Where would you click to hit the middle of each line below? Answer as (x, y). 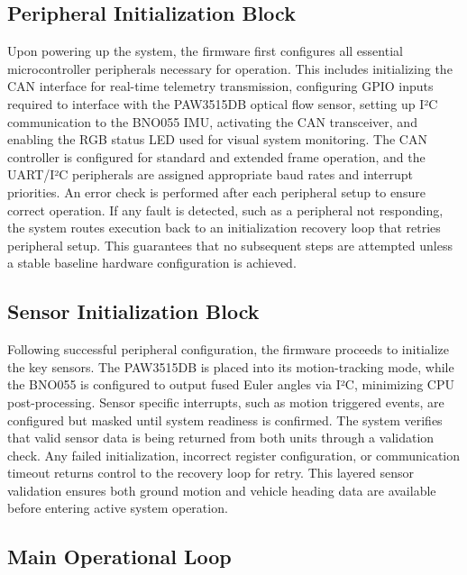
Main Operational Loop (119, 557)
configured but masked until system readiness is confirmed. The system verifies (225, 420)
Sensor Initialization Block (133, 311)
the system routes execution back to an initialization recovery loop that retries (224, 228)
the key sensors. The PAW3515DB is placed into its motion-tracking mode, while (231, 366)
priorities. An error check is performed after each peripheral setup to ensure (216, 192)
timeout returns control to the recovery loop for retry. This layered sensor (211, 473)
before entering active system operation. (118, 508)
